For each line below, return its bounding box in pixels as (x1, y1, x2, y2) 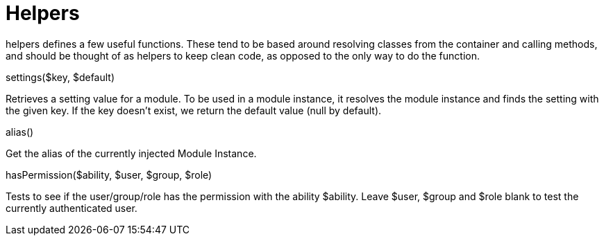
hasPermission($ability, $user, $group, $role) (6, 168, 212, 181)
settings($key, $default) (6, 71, 115, 83)
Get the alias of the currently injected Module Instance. (6, 147, 257, 159)
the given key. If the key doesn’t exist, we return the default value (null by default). (6, 104, 382, 116)
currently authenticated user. (6, 202, 137, 214)
